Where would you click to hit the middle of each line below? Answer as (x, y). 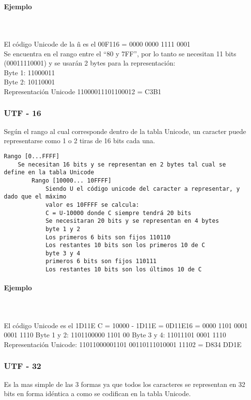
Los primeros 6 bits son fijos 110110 (108, 237)
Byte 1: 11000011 (30, 72)
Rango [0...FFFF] (32, 156)
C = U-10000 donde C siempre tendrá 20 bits (118, 213)
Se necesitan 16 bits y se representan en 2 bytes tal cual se (122, 164)
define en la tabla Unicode (49, 173)
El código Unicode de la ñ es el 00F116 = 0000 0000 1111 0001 (97, 43)
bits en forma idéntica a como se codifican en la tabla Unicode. (97, 393)
